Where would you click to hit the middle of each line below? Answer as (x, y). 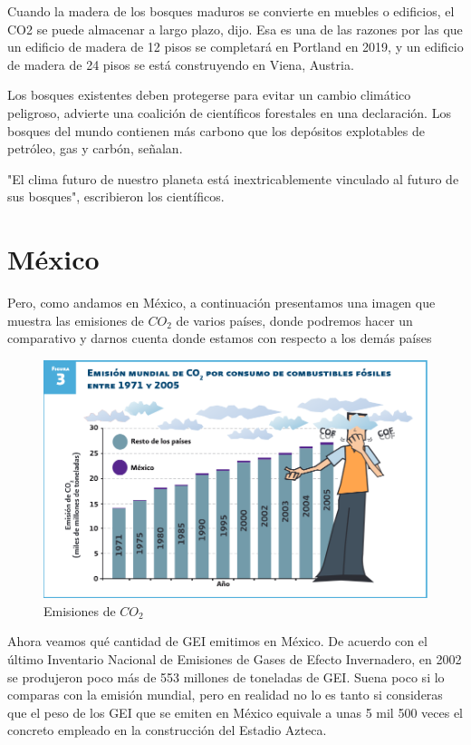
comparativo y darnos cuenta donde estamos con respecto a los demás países (220, 338)
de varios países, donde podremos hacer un (294, 320)
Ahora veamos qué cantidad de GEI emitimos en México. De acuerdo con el (217, 641)
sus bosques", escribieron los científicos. (116, 196)
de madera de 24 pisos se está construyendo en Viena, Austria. (181, 64)
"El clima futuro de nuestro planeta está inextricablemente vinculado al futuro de (233, 178)
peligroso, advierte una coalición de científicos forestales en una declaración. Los (229, 112)
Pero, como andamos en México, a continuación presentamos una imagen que (221, 303)
